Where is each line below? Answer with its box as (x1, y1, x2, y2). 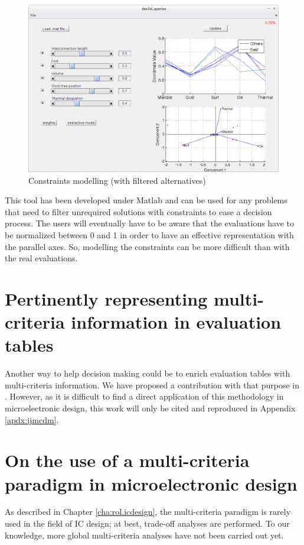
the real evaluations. (5, 252, 78, 264)
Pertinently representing (5, 286, 208, 310)
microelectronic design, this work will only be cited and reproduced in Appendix (5, 401, 296, 414)
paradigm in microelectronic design (5, 471, 298, 495)
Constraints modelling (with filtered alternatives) (28, 174, 206, 186)
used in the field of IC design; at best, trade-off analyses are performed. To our (5, 517, 290, 530)
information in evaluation (71, 310, 282, 334)
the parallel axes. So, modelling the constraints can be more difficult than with (5, 240, 290, 252)
